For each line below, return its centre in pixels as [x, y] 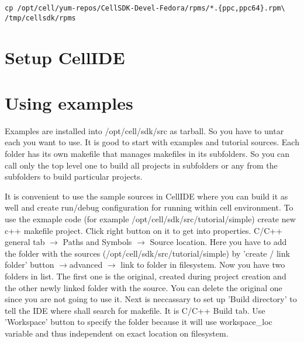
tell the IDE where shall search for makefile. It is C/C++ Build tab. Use [135, 310]
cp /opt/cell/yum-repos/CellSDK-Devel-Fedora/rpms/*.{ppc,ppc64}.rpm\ [145, 8]
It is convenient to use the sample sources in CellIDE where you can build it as [146, 196]
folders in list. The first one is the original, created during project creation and [146, 276]
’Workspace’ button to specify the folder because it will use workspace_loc [139, 322]
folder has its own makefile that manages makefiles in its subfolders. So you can [147, 153]
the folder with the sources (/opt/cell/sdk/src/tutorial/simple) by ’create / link [147, 253]
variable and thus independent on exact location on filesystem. [117, 333]
